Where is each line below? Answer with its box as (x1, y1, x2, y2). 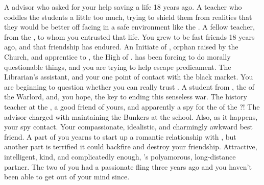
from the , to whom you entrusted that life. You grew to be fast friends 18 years (4, 31, 255, 42)
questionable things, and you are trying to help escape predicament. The (4, 61, 231, 72)
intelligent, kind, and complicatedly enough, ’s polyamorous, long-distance (4, 151, 236, 162)
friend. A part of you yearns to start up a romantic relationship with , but (4, 131, 236, 142)
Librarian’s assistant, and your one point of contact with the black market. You (4, 71, 253, 82)
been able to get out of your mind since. (4, 171, 130, 182)
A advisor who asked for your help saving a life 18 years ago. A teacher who (4, 2, 242, 12)
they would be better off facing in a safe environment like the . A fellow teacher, (4, 21, 255, 32)
